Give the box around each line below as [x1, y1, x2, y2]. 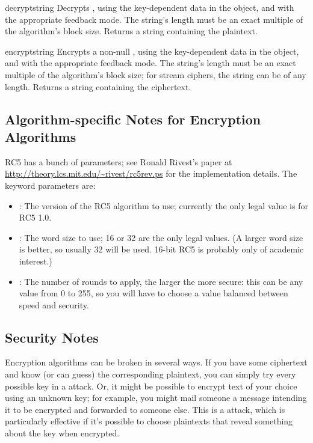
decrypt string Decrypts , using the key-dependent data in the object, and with [5, 1, 294, 13]
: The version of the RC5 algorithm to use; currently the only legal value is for [19, 199, 308, 212]
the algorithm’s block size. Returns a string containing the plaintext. [5, 25, 258, 37]
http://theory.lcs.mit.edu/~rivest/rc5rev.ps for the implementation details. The [5, 167, 297, 180]
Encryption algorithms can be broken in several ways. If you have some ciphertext [5, 356, 308, 368]
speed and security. [19, 298, 89, 311]
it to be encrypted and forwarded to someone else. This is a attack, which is [5, 403, 285, 415]
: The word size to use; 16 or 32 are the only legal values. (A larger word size [19, 231, 303, 243]
